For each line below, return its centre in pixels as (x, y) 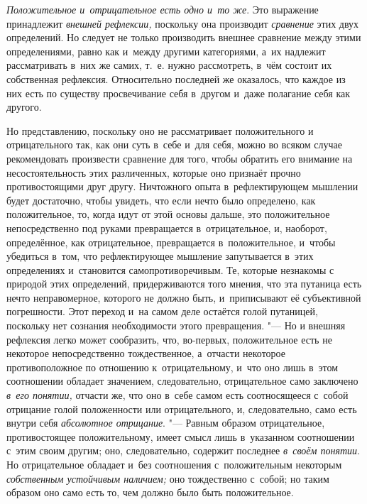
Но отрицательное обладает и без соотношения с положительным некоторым (174, 464)
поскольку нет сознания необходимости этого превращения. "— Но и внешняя (176, 325)
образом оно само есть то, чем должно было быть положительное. (150, 492)
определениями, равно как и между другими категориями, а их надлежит (166, 51)
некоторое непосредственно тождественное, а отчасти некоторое (146, 353)
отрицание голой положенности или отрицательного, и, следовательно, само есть (182, 409)
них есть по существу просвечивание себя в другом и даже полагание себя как (178, 93)
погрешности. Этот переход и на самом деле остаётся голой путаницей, (162, 311)
